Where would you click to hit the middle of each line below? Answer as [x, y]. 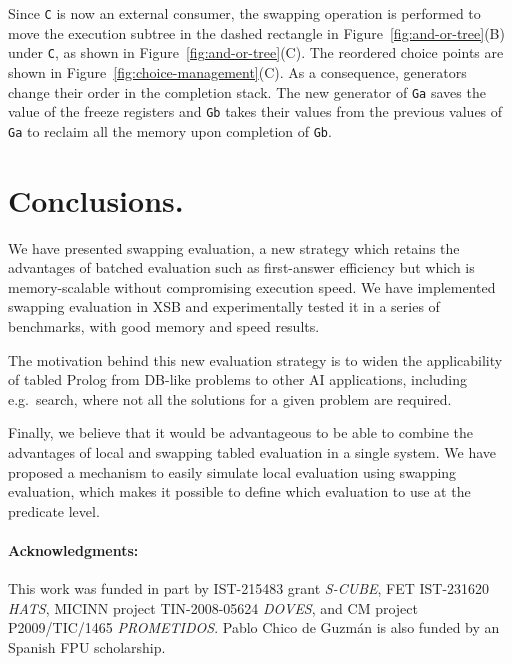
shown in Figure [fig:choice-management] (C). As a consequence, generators [237, 71]
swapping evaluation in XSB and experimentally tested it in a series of [224, 306]
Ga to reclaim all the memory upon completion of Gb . [170, 130]
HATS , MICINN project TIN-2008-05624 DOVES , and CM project [213, 607]
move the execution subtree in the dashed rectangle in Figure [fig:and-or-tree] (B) [256, 32]
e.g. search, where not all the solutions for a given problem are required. [230, 398]
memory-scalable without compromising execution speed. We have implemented [252, 286]
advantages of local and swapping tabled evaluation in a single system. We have [252, 451]
